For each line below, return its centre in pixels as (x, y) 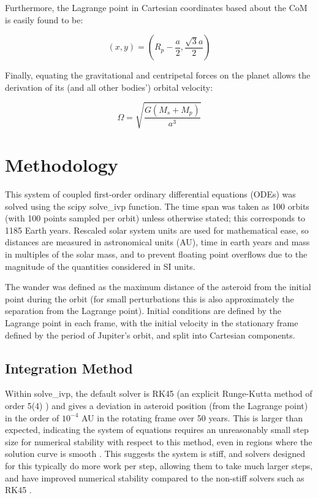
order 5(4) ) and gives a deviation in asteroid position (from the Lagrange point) (157, 405)
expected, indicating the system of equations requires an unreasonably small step (157, 430)
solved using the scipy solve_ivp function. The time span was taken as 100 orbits (157, 206)
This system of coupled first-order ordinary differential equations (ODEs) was (150, 194)
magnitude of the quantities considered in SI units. (100, 266)
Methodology (62, 165)
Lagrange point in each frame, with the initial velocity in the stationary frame (152, 322)
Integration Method (69, 368)
